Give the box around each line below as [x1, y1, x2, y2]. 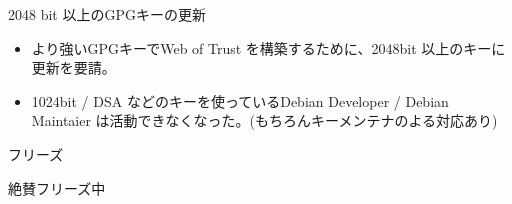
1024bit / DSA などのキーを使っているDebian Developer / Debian [31, 90, 449, 111]
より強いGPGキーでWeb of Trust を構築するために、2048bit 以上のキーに [31, 37, 506, 58]
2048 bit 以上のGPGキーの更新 [8, 4, 206, 24]
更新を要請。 [31, 57, 116, 78]
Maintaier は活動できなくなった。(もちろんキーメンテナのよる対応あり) [31, 110, 498, 131]
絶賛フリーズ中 [8, 177, 106, 198]
